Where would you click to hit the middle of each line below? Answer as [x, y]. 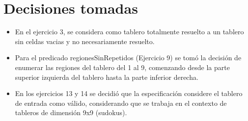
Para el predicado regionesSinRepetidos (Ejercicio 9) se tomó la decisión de [128, 58]
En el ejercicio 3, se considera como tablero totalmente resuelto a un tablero [129, 32]
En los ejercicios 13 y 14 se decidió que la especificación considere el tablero [129, 93]
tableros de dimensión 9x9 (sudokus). [71, 112]
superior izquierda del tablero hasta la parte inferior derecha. [107, 77]
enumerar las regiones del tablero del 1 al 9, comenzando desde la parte [122, 67]
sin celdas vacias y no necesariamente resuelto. [85, 41]
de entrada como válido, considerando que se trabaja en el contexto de [121, 103]
